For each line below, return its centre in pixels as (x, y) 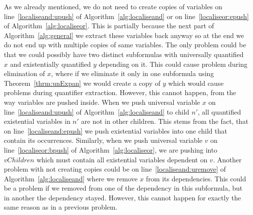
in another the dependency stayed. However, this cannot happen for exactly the (123, 197)
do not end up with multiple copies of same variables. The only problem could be (125, 45)
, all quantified (219, 111)
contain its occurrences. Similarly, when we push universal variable (103, 140)
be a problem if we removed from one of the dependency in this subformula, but (123, 188)
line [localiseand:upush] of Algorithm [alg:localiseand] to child (97, 111)
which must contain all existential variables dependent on (122, 159)
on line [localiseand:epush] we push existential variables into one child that (116, 130)
